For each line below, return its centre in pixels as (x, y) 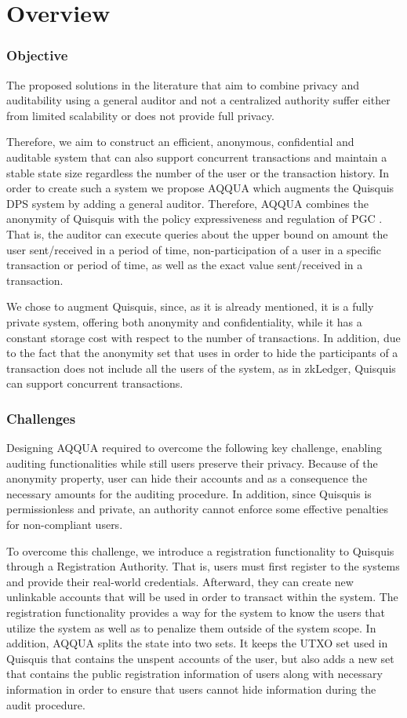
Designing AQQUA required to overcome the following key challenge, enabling (194, 448)
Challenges (41, 418)
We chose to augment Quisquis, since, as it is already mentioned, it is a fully (190, 306)
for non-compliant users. (65, 525)
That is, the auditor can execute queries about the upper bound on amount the (197, 233)
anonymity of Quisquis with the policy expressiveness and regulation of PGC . (194, 219)
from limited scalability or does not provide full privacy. (140, 115)
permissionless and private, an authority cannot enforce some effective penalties (198, 509)
